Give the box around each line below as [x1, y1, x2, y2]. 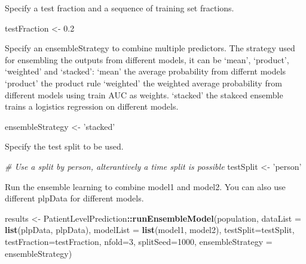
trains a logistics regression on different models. [5, 100, 179, 113]
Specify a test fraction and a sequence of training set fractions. [5, 2, 234, 14]
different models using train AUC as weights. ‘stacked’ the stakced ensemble [5, 88, 283, 101]
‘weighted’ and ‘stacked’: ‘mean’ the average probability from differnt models [5, 65, 286, 77]
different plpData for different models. [5, 192, 144, 204]
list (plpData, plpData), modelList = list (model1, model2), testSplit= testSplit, [5, 223, 295, 236]
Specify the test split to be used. [5, 140, 124, 153]
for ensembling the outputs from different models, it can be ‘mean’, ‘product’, [5, 53, 289, 66]
